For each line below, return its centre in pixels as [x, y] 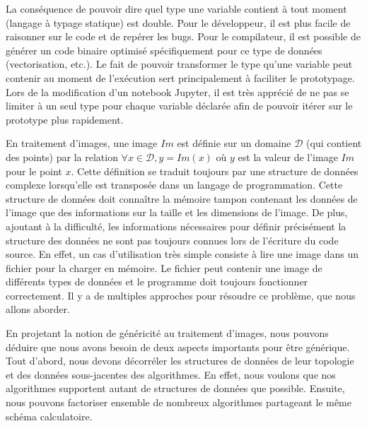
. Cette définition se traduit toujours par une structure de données [215, 171]
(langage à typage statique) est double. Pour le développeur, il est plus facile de [178, 22]
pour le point [34, 171]
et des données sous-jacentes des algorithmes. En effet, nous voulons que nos [171, 374]
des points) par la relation [62, 156]
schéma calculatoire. [49, 416]
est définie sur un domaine [234, 143]
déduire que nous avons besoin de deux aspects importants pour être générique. [178, 347]
